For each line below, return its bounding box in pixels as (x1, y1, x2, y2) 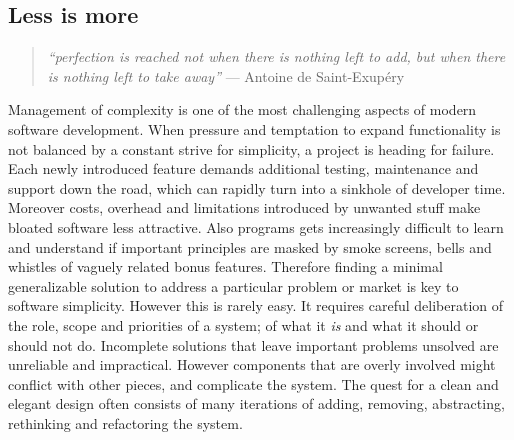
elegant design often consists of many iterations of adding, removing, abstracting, (8, 393, 505, 414)
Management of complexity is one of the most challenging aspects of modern (8, 99, 477, 120)
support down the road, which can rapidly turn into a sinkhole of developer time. (8, 177, 506, 198)
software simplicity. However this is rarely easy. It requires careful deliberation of (8, 295, 504, 316)
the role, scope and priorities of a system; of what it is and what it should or (8, 314, 479, 335)
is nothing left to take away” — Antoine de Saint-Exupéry (47, 65, 405, 86)
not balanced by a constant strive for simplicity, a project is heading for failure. (8, 138, 495, 159)
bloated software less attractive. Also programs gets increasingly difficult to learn (8, 216, 504, 237)
